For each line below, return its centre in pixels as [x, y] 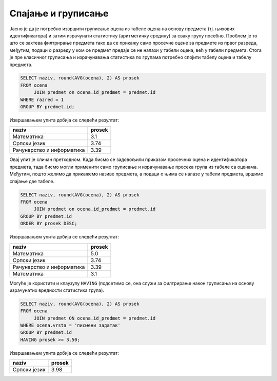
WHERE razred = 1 [42, 99]
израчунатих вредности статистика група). [57, 290]
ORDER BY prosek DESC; [49, 224]
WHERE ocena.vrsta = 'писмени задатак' [70, 325]
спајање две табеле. [32, 181]
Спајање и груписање [59, 13]
